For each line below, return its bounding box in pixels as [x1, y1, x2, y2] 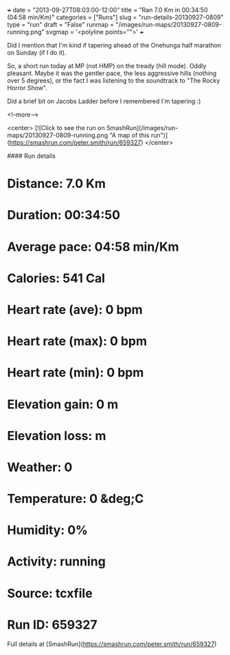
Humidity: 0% [7, 523, 88, 538]
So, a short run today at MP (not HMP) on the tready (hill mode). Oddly [7, 62, 207, 70]
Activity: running [7, 554, 106, 570]
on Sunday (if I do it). [7, 48, 67, 56]
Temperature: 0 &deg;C [7, 491, 144, 507]
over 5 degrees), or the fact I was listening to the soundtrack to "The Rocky [7, 76, 220, 85]
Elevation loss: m [7, 428, 106, 444]
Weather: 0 [7, 459, 73, 475]
